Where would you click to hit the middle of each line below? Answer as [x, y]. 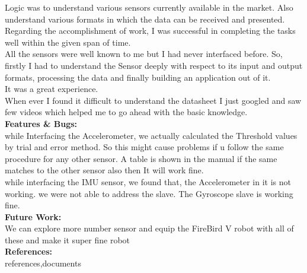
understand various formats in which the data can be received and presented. [145, 19]
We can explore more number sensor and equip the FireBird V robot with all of [149, 228]
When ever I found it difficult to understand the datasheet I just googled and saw [153, 100]
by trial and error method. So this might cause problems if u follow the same [144, 147]
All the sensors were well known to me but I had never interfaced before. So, [144, 54]
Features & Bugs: [41, 123]
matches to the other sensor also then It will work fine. [104, 170]
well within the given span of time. [68, 42]
